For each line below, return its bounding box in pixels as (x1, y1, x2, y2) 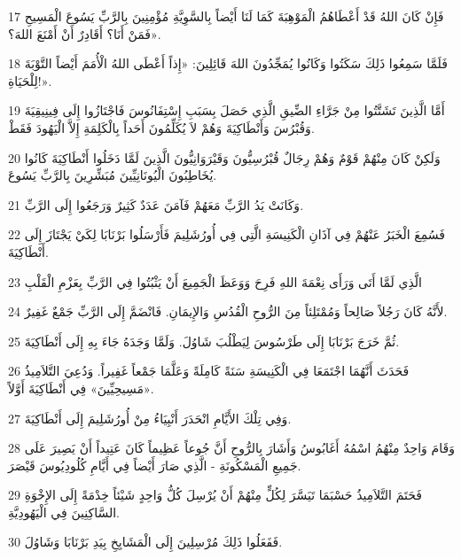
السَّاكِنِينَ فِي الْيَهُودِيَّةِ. (8, 502, 120, 521)
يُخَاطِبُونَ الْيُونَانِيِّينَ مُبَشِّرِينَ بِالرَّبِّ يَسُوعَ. (8, 166, 217, 184)
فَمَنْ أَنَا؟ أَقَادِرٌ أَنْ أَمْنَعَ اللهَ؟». (8, 24, 161, 43)
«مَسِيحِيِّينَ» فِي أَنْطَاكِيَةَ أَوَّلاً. (8, 378, 154, 397)
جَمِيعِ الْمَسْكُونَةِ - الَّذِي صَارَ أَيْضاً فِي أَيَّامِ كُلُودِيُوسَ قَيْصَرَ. (8, 455, 301, 474)
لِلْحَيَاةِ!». (8, 71, 52, 89)
